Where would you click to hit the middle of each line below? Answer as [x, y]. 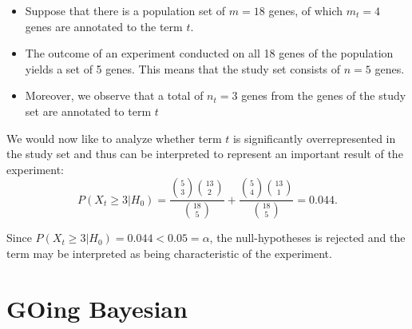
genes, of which [306, 10]
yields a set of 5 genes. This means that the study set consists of [183, 68]
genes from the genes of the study [324, 95]
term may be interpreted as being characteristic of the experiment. [169, 253]
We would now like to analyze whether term [114, 138]
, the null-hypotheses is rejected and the [307, 238]
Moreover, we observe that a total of [114, 95]
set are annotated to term [88, 111]
